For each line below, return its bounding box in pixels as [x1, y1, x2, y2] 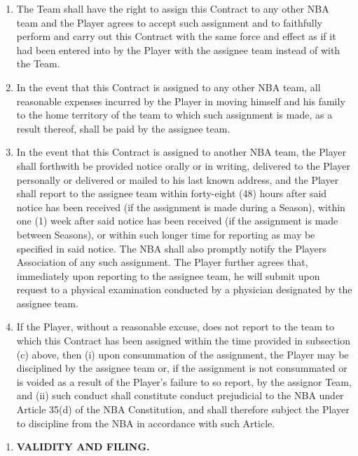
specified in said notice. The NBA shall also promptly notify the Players [16, 241, 326, 255]
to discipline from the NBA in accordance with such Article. [16, 415, 275, 430]
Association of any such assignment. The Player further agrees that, [16, 255, 308, 269]
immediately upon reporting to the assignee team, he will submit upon [16, 268, 320, 283]
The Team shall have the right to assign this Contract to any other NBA [16, 1, 329, 15]
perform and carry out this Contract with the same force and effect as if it [16, 29, 336, 43]
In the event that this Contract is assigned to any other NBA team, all [16, 79, 321, 94]
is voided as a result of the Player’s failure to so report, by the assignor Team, [16, 374, 352, 389]
